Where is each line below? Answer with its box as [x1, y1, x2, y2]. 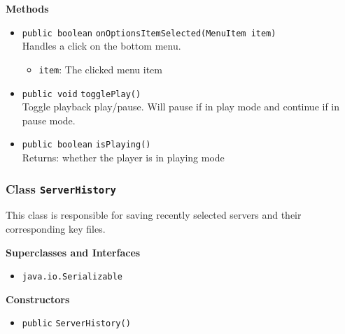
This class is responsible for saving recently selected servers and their [6, 208, 302, 222]
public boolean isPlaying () [22, 140, 151, 150]
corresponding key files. [6, 221, 106, 235]
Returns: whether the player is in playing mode [22, 150, 225, 164]
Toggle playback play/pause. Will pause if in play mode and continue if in [22, 99, 340, 114]
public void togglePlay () [22, 89, 141, 99]
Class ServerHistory [6, 180, 116, 197]
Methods [6, 1, 49, 15]
